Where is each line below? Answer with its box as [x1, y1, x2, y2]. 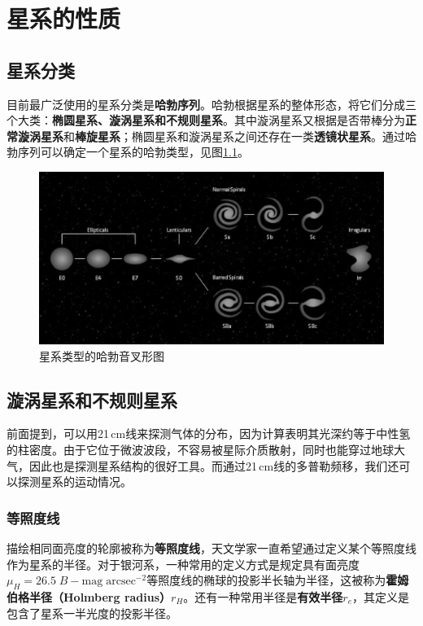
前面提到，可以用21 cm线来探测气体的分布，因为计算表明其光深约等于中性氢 [7, 425, 411, 442]
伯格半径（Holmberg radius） [7, 588, 172, 605]
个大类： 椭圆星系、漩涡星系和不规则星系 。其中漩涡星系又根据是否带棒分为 [7, 112, 405, 129]
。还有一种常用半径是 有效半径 [183, 588, 343, 605]
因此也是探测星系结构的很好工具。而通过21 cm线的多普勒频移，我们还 [28, 457, 399, 474]
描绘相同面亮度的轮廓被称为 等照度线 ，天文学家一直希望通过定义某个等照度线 [7, 539, 416, 556]
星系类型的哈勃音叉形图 [39, 347, 164, 364]
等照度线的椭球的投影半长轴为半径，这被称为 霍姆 [146, 571, 409, 589]
